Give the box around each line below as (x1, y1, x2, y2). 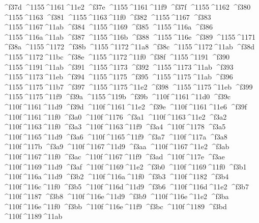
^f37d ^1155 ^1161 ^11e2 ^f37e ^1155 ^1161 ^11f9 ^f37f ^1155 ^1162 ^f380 (3, 2, 251, 12)
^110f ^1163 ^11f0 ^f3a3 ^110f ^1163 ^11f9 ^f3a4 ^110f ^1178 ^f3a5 (3, 121, 226, 132)
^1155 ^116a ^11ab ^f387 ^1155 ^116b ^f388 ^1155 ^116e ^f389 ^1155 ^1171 (3, 31, 256, 42)
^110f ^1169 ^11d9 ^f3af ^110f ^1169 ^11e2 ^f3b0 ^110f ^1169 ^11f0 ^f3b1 (3, 161, 247, 172)
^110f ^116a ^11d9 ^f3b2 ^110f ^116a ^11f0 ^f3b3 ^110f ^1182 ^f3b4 (3, 171, 229, 182)
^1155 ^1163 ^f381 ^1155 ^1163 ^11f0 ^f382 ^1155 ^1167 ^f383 (3, 11, 211, 22)
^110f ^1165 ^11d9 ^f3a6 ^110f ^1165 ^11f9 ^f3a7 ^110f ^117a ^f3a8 (3, 131, 227, 142)
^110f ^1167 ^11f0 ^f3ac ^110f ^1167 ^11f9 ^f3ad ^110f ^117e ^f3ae (3, 151, 225, 161)
